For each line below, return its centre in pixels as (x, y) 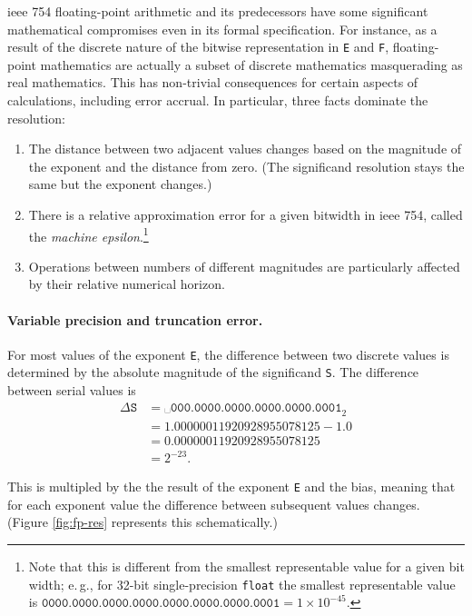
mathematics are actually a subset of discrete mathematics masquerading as (251, 64)
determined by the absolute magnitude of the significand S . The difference (213, 372)
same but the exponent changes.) (120, 184)
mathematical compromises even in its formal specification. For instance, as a (222, 29)
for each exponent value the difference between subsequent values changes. (214, 504)
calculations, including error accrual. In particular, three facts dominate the (218, 100)
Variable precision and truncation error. (135, 319)
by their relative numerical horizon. (127, 284)
